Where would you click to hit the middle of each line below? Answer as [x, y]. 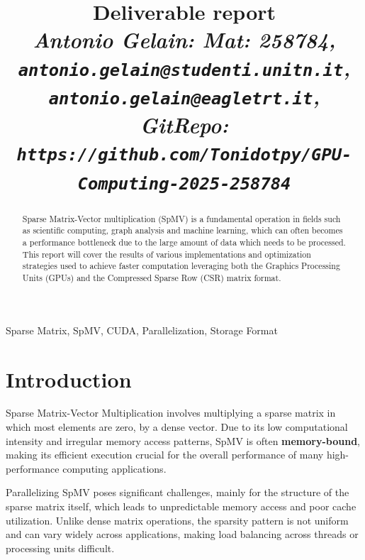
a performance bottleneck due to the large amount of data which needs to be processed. [184, 242]
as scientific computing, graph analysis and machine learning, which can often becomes [182, 230]
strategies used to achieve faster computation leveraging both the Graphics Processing [181, 266]
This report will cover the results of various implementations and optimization [167, 254]
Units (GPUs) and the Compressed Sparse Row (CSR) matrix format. [152, 278]
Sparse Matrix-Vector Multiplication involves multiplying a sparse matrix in [171, 413]
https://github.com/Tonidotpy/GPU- [184, 155]
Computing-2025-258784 [184, 183]
